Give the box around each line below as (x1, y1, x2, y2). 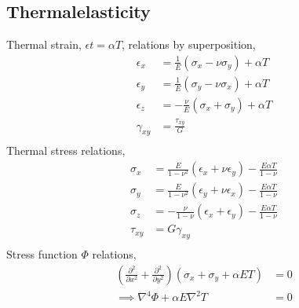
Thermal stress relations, (6, 142, 126, 159)
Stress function (6, 246, 78, 262)
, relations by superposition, (122, 36, 256, 53)
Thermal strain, (6, 36, 82, 53)
